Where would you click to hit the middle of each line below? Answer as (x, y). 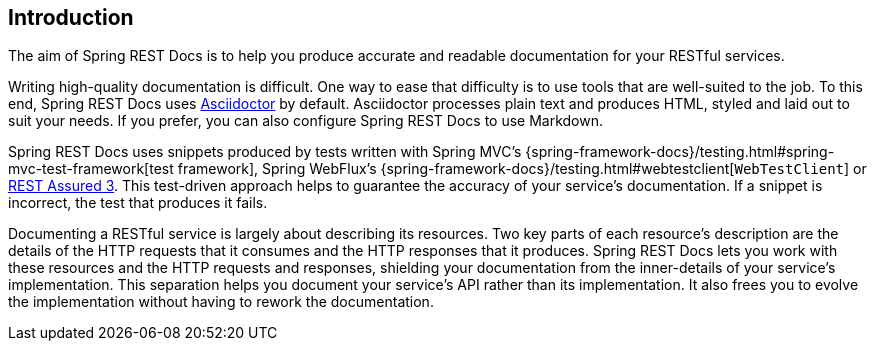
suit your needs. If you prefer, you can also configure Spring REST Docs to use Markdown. (306, 121)
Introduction (71, 17)
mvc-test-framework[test (91, 169)
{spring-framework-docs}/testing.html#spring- (680, 152)
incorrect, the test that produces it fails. (138, 203)
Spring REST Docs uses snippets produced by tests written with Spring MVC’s (265, 152)
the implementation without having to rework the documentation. (221, 302)
